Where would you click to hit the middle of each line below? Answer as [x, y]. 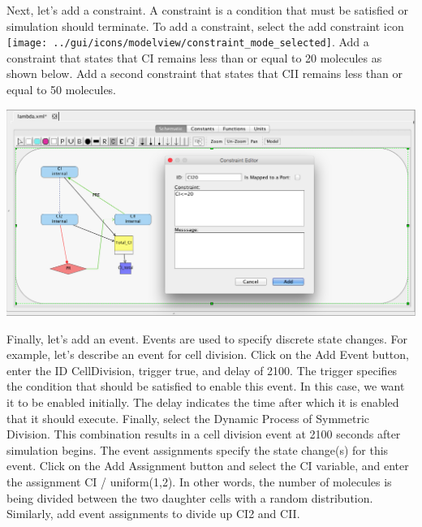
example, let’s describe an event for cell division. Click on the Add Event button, [208, 354]
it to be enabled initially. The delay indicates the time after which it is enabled [203, 402]
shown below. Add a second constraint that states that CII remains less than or [205, 73]
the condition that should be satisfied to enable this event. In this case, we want [206, 386]
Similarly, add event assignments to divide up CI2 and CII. [153, 514]
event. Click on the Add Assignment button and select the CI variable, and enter [208, 466]
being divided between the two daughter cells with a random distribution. [190, 497]
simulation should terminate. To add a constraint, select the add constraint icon [205, 26]
